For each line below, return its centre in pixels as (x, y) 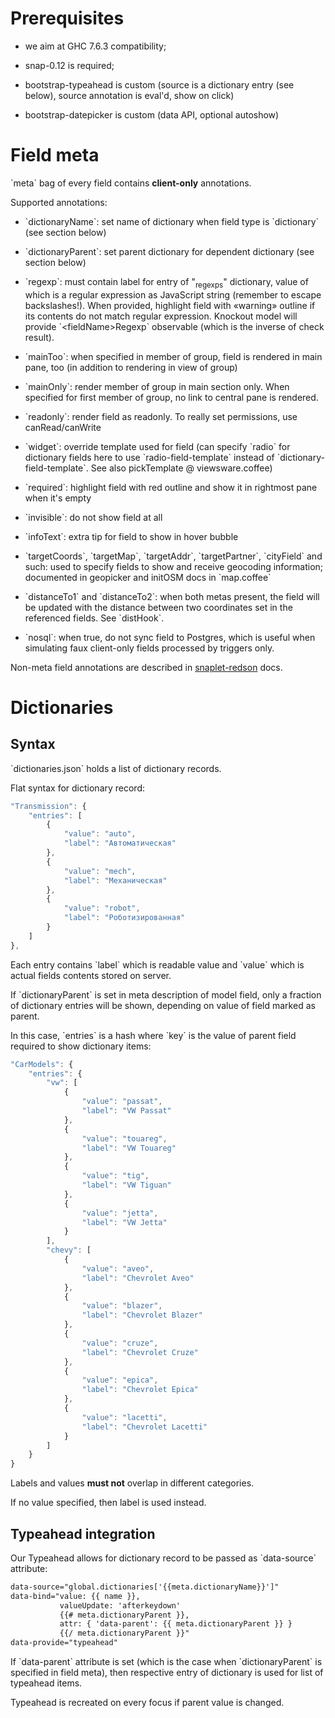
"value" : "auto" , (100, 834)
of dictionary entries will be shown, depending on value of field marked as (163, 1005)
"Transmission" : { (48, 806)
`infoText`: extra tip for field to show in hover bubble (131, 536)
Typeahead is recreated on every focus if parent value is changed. (147, 1703)
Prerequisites (67, 18)
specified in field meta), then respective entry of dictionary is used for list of (167, 1673)
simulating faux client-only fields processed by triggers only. (149, 648)
